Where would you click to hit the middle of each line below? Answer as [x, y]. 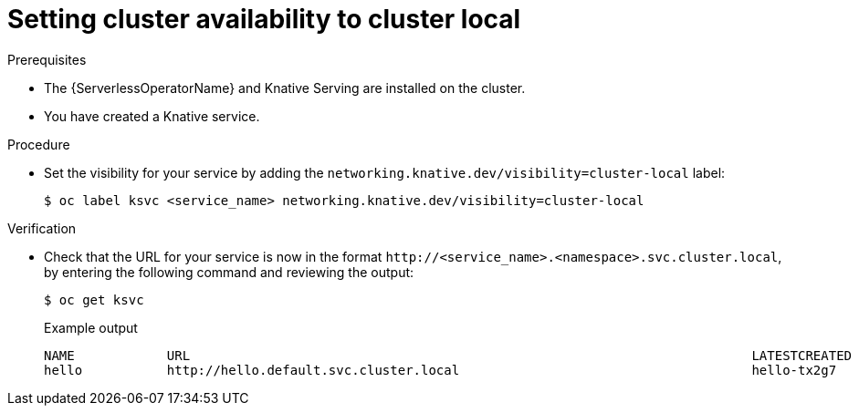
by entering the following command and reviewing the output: [229, 272]
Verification [42, 228]
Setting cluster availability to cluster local [264, 19]
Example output [91, 327]
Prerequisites [47, 59]
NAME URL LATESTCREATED [448, 355]
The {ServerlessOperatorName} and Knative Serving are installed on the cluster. [285, 88]
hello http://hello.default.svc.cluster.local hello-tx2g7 [440, 370]
